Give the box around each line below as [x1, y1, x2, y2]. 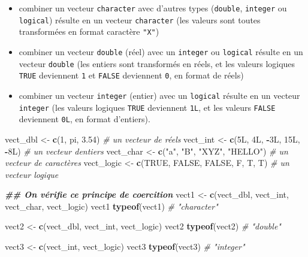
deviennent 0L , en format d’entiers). [19, 113, 150, 125]
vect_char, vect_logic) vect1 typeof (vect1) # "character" [5, 199, 218, 212]
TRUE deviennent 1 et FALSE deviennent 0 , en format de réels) [19, 69, 244, 81]
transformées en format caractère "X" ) [19, 25, 159, 38]
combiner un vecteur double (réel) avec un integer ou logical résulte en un [19, 45, 303, 58]
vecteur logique [5, 168, 59, 180]
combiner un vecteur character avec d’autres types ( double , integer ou [19, 2, 287, 14]
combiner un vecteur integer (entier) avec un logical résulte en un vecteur [19, 89, 300, 101]
